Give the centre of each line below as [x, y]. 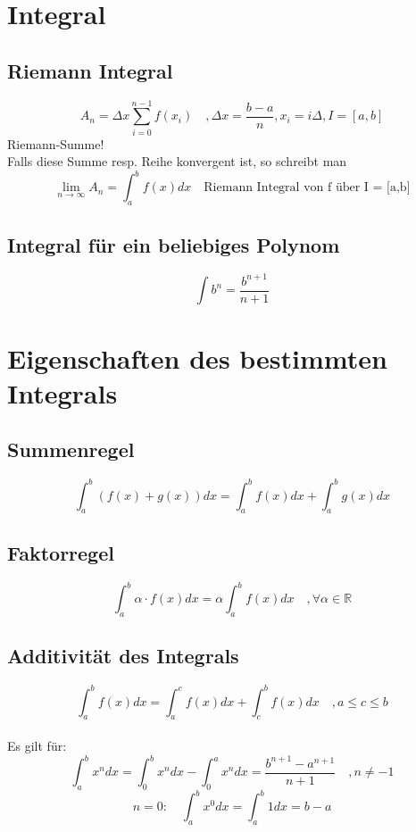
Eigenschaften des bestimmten [197, 358]
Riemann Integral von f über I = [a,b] [307, 188]
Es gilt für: [37, 746]
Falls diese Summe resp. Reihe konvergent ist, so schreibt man [177, 161]
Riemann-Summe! [56, 143]
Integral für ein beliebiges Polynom [174, 244]
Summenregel [71, 449]
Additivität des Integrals [123, 656]
